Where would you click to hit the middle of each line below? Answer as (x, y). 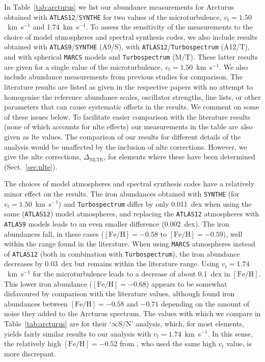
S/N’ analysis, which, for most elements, (181, 323)
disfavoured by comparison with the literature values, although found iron (120, 294)
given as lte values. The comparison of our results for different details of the (123, 136)
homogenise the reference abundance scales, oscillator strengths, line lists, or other (132, 96)
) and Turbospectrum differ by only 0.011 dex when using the (155, 203)
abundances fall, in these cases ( (54, 233)
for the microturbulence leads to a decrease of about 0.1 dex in (131, 273)
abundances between (36, 303)
